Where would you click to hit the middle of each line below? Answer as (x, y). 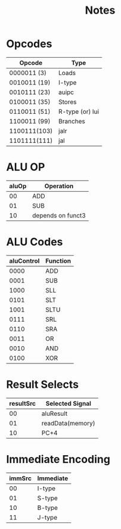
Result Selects (43, 384)
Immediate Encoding (58, 459)
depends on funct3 (59, 215)
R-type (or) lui (79, 111)
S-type (47, 498)
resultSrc (23, 403)
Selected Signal (68, 403)
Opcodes (29, 44)
